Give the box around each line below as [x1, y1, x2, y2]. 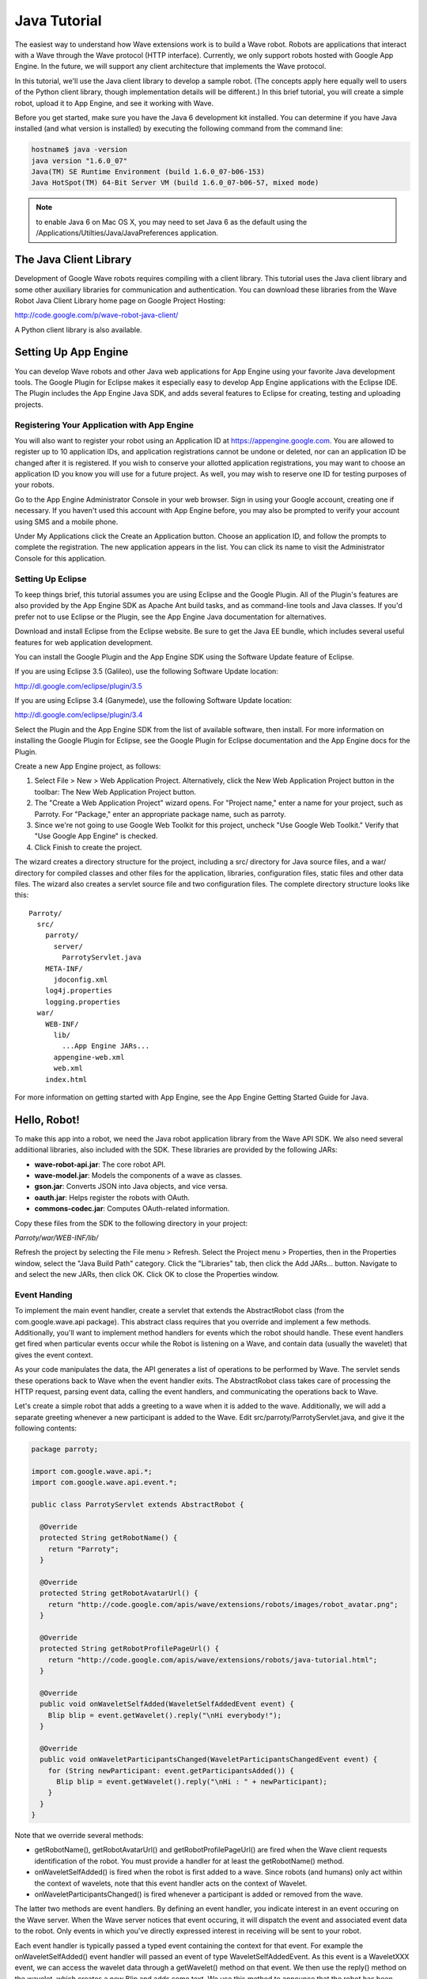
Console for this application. [14, 553, 107, 563]
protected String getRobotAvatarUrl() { [40, 1589, 198, 1598]
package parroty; [31, 1445, 99, 1454]
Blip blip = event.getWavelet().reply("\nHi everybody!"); [47, 1711, 282, 1719]
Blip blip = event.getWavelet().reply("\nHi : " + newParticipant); [56, 1777, 328, 1786]
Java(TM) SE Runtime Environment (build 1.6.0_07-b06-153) [31, 167, 265, 177]
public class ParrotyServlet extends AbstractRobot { [31, 1500, 244, 1510]
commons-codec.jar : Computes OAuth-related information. [34, 1204, 230, 1214]
